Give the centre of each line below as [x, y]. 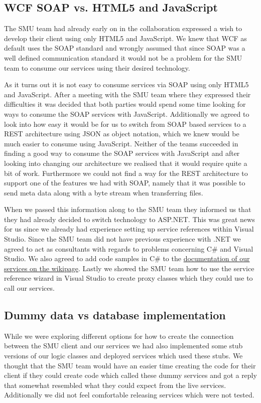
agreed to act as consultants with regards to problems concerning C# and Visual [129, 248]
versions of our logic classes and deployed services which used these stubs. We [123, 356]
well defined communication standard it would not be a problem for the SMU [123, 57]
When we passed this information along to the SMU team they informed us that [128, 209]
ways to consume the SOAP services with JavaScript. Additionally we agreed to [127, 114]
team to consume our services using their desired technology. [97, 67]
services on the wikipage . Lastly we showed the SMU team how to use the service [129, 268]
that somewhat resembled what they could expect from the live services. [115, 385]
